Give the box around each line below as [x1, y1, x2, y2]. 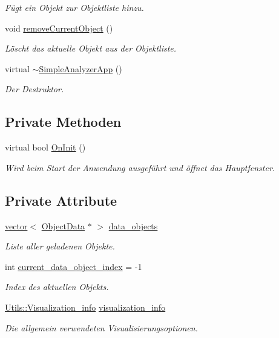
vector [5, 219, 28, 232]
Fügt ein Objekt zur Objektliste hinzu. [5, 1, 144, 13]
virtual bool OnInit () [5, 141, 86, 154]
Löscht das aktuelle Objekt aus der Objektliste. [5, 42, 177, 55]
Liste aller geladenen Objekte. [5, 240, 115, 252]
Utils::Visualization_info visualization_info [5, 300, 166, 313]
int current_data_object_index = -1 [5, 260, 142, 272]
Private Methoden [5, 112, 122, 131]
